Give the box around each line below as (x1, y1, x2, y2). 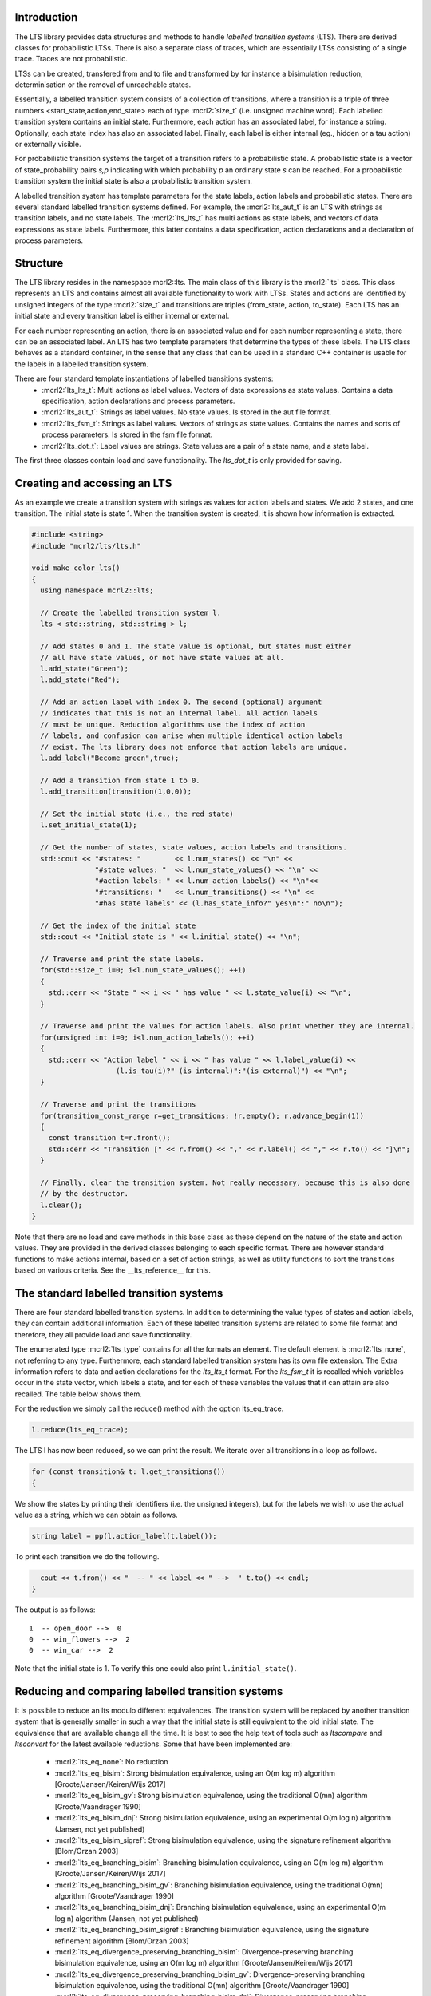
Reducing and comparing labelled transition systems (14, 1685, 283, 1698)
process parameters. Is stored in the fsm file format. (42, 430, 213, 439)
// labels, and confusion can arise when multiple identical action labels (40, 731, 343, 740)
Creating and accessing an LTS (14, 476, 172, 490)
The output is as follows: (14, 1605, 96, 1614)
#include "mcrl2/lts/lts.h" (31, 541, 141, 550)
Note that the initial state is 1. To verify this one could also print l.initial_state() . (14, 1663, 297, 1673)
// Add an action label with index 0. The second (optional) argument (40, 698, 322, 707)
